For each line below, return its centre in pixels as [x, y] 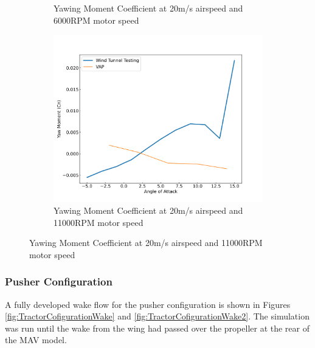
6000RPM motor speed [96, 20]
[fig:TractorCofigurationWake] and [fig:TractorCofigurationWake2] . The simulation [157, 316]
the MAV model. [36, 340]
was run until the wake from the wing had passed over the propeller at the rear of [157, 328]
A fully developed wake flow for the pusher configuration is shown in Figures [148, 304]
